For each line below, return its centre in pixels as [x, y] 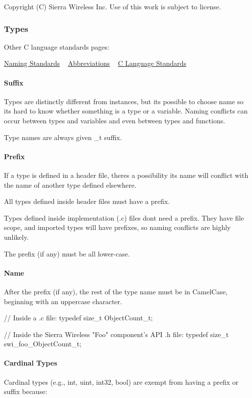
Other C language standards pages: [57, 46]
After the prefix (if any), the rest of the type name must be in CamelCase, [116, 291]
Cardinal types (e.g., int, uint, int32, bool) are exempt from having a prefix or [121, 382]
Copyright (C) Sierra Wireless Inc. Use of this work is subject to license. [113, 6]
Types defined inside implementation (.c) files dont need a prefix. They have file [124, 217]
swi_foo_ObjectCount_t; [43, 344]
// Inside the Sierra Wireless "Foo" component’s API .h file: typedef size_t [116, 334]
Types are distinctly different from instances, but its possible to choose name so [124, 101]
